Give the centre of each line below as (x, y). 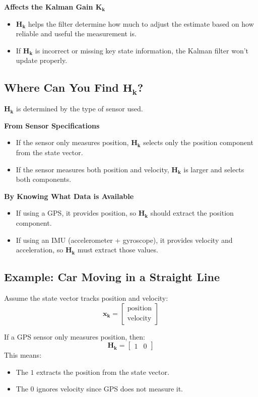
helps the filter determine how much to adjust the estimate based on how (141, 23)
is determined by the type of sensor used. (80, 109)
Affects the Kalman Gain (49, 7)
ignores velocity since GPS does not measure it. (110, 389)
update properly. (42, 60)
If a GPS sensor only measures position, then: (75, 336)
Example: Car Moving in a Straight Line (112, 277)
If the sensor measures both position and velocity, (92, 169)
